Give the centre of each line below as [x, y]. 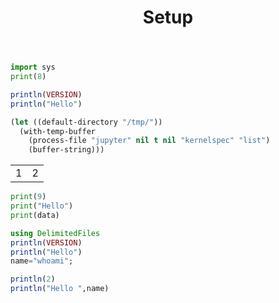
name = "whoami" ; [42, 261]
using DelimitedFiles [55, 233]
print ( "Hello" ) [42, 206]
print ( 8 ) [28, 77]
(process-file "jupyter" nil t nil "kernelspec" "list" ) [149, 141]
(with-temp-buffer [58, 131]
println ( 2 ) [33, 279]
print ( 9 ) [28, 197]
